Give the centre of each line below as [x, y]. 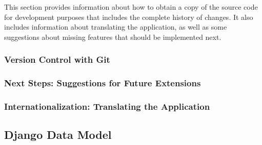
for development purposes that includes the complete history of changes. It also [129, 17]
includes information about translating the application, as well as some [116, 27]
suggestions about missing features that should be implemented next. [113, 37]
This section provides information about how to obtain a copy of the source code [131, 7]
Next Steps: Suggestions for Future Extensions [103, 83]
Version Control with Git [57, 59]
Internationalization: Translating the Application [107, 106]
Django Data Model [58, 135]
